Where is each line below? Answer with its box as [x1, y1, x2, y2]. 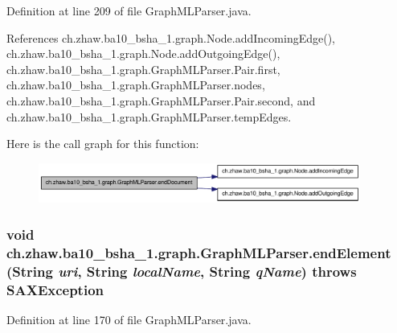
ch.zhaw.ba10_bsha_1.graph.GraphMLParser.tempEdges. [6, 108, 292, 125]
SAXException [6, 279, 104, 299]
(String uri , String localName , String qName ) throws [6, 261, 357, 281]
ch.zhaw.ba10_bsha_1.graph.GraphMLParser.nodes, [6, 76, 265, 93]
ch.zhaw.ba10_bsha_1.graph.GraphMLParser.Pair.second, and [6, 92, 316, 109]
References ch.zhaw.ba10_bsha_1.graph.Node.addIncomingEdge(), [6, 29, 335, 46]
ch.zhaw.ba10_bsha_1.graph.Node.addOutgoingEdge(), [6, 45, 280, 62]
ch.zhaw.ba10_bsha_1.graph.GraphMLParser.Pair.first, [6, 60, 280, 77]
